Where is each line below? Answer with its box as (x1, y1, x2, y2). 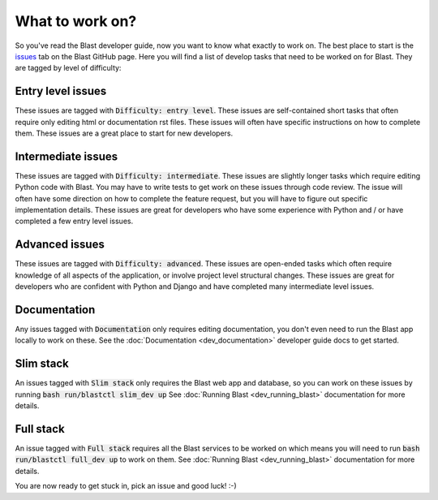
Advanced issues (15, 238, 105, 252)
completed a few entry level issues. (15, 216, 134, 226)
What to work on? (15, 12, 137, 30)
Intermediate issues (15, 149, 118, 163)
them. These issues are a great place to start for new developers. (15, 128, 234, 138)
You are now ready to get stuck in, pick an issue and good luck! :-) (15, 481, 237, 491)
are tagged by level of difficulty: (15, 63, 122, 73)
